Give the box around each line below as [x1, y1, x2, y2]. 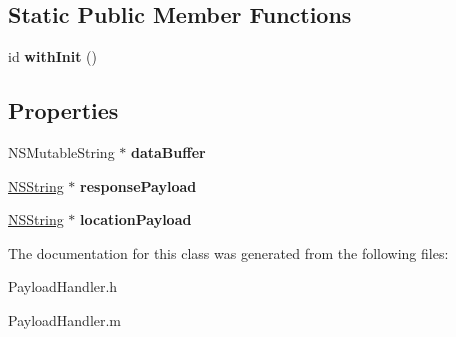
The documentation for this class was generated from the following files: [8, 242, 449, 263]
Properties [8, 95, 119, 126]
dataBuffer [130, 142, 206, 162]
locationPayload [80, 209, 192, 230]
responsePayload [80, 175, 197, 196]
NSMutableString [8, 142, 115, 162]
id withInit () [8, 46, 97, 67]
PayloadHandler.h [8, 276, 118, 297]
